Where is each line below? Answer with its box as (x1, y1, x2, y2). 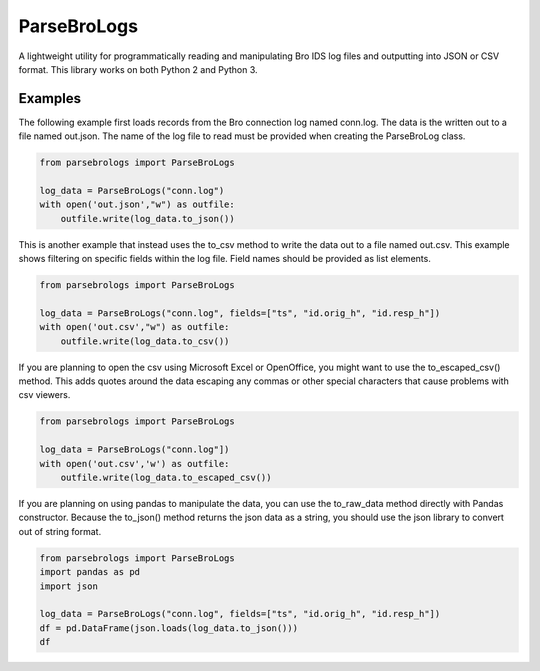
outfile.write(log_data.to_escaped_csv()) (60, 472, 272, 484)
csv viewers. (18, 389, 71, 401)
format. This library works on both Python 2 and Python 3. (18, 63, 259, 75)
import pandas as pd (39, 566, 140, 578)
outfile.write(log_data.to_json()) (60, 213, 235, 224)
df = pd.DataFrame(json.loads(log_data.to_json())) (39, 622, 299, 634)
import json (39, 580, 99, 592)
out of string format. (18, 525, 102, 537)
